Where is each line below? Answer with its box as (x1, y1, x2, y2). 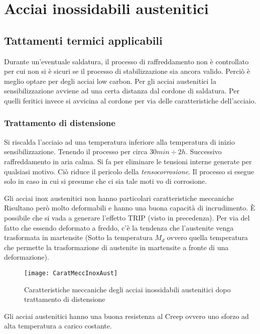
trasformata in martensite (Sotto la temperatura (4, 232, 153, 243)
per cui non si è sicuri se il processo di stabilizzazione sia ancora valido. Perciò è (4, 66, 250, 76)
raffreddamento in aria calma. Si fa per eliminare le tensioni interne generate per (4, 156, 252, 166)
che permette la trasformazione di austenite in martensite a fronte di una (4, 242, 229, 252)
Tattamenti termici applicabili (4, 32, 163, 48)
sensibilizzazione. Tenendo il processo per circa (4, 146, 148, 157)
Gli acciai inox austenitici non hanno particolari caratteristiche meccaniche (4, 192, 234, 203)
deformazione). (4, 252, 49, 262)
